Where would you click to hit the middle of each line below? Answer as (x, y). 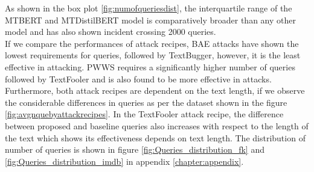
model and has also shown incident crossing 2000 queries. (111, 32)
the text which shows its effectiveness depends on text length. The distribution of (155, 137)
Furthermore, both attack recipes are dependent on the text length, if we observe (155, 91)
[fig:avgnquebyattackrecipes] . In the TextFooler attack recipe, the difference (144, 114)
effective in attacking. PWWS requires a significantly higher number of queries (150, 66)
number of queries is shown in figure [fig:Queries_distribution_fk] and (135, 149)
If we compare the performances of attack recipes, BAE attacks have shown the (152, 43)
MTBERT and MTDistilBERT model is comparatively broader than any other (150, 20)
